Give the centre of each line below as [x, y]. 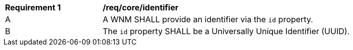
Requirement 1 [33, 7]
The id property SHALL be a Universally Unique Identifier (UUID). [226, 31]
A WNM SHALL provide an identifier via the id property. [208, 19]
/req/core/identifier [141, 7]
